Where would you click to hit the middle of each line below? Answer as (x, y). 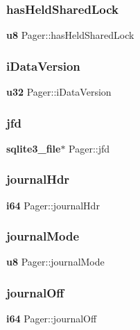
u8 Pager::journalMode (55, 262)
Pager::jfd (89, 148)
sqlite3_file (34, 148)
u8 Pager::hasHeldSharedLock (70, 35)
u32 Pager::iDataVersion (59, 92)
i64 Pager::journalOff (52, 319)
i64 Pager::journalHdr (53, 205)
